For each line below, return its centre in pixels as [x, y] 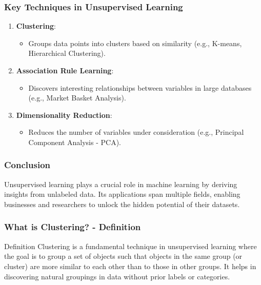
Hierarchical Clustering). [67, 53]
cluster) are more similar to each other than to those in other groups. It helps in [130, 266]
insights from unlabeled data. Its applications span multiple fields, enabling [122, 194]
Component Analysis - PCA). [75, 142]
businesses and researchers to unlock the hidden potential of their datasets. [122, 204]
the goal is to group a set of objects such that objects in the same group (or [123, 256]
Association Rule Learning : [65, 70]
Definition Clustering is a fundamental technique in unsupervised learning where [130, 246]
